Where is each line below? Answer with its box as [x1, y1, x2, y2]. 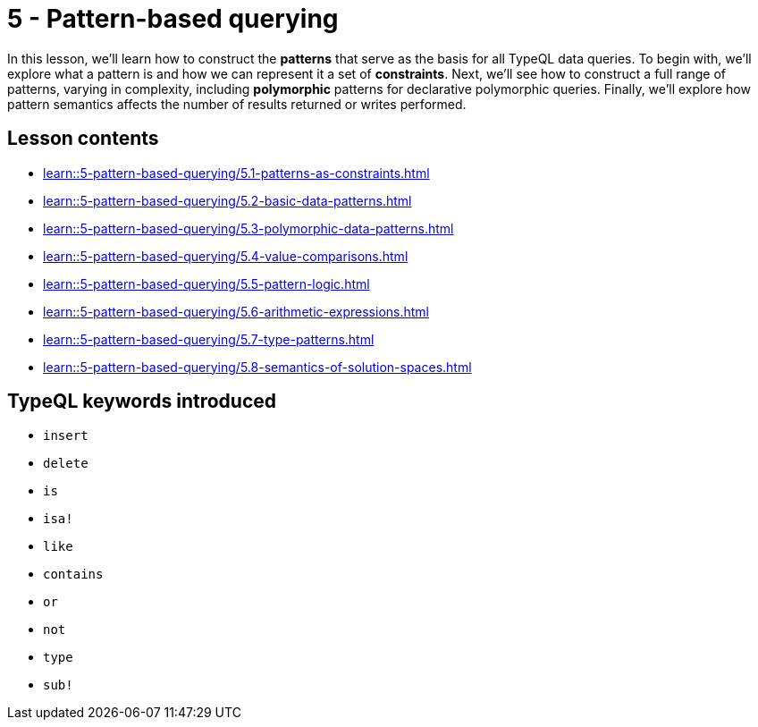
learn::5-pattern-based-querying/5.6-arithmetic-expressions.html [43, 303, 429, 319]
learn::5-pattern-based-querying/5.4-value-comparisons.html [43, 248, 408, 264]
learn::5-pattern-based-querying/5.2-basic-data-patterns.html [43, 192, 412, 208]
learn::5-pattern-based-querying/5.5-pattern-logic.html [43, 275, 370, 292]
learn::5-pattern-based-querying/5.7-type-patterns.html [43, 331, 375, 347]
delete [43, 456, 88, 471]
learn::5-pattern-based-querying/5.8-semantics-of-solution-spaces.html [43, 359, 472, 375]
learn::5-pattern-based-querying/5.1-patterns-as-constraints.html [43, 165, 430, 181]
